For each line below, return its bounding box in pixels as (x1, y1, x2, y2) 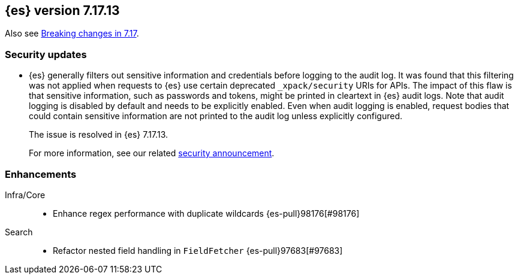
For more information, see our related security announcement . (29, 148, 275, 159)
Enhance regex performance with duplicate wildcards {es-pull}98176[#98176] (53, 208, 360, 219)
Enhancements (5, 168, 77, 180)
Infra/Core (5, 189, 46, 200)
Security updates (5, 48, 87, 60)
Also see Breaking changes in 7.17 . (5, 28, 139, 39)
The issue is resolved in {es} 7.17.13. (29, 129, 168, 140)
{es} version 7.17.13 (5, 3, 120, 18)
